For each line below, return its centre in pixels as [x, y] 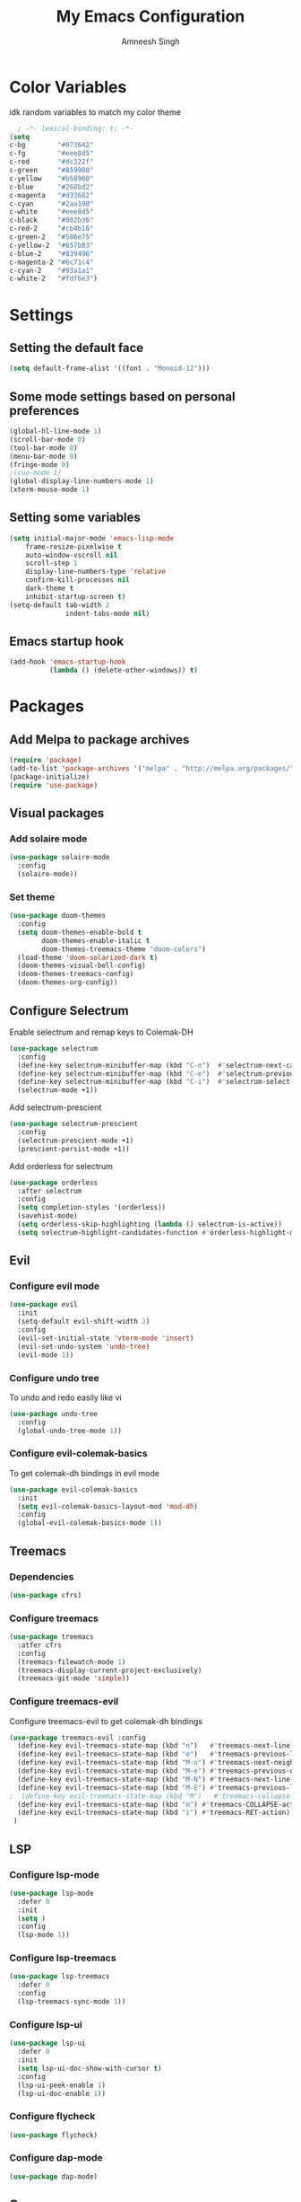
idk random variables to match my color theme [95, 112]
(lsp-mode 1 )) [43, 1935]
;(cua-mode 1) [36, 473]
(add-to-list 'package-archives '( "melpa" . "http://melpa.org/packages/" [152, 769]
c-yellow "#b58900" [52, 178]
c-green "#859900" [52, 171]
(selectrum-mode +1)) [58, 1090]
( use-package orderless [54, 1183]
